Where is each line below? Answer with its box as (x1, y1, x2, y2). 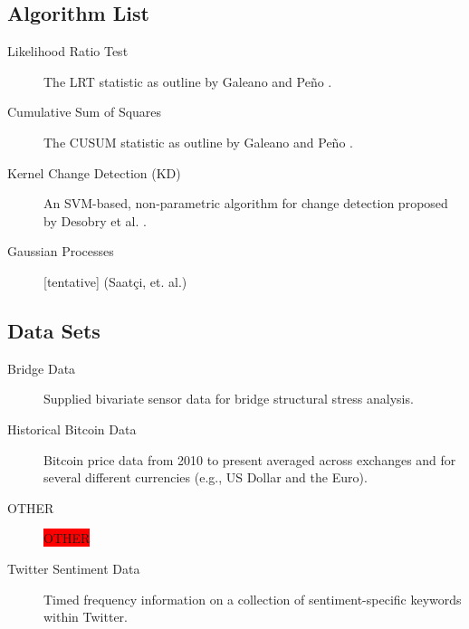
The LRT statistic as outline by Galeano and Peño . (43, 71, 332, 91)
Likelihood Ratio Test (7, 42, 129, 61)
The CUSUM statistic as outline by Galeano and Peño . (43, 132, 353, 151)
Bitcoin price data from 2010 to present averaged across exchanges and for (43, 450, 456, 469)
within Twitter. (43, 607, 129, 626)
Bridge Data (7, 358, 76, 377)
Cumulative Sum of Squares (7, 102, 162, 121)
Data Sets (7, 316, 100, 344)
